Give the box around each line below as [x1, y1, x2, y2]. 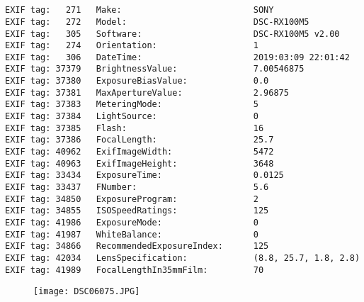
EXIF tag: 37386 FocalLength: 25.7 [5, 135, 274, 145]
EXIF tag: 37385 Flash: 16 [5, 123, 264, 133]
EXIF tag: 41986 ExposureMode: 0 [5, 218, 258, 228]
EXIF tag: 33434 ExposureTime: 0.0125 [5, 170, 284, 181]
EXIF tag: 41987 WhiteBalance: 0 [5, 229, 258, 240]
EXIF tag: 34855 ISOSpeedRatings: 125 [5, 206, 269, 216]
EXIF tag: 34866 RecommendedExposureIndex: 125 [5, 241, 269, 252]
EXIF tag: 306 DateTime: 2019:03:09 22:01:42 [5, 52, 350, 62]
